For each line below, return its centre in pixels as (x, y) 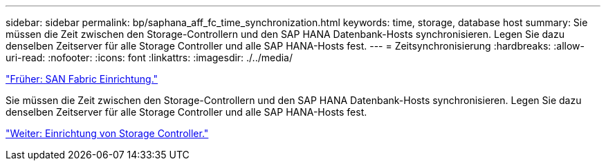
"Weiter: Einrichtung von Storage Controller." (107, 133)
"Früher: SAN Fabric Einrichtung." (82, 79)
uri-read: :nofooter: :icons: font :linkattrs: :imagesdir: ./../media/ (149, 58)
